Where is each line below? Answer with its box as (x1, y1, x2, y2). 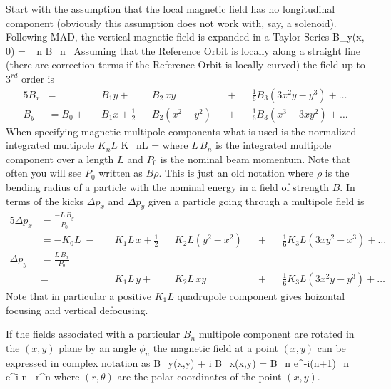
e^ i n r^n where (6, 369, 80, 384)
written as (98, 165, 143, 180)
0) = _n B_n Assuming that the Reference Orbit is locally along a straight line (6, 43, 361, 58)
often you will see (6, 165, 82, 180)
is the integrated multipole (215, 138, 332, 152)
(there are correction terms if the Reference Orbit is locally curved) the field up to (6, 57, 365, 72)
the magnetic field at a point (153, 340, 278, 355)
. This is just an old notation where (158, 165, 314, 180)
